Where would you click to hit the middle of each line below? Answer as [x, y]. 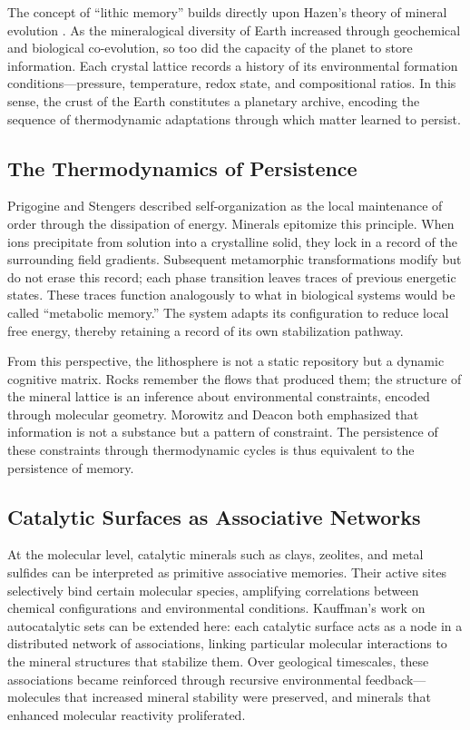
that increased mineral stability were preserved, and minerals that [248, 697]
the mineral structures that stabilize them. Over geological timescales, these [218, 661]
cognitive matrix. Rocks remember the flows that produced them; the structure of [235, 378]
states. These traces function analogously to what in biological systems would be [231, 295]
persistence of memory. [71, 467]
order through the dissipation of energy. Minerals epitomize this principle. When [231, 223]
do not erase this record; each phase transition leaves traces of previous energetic [232, 276]
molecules [34, 697]
